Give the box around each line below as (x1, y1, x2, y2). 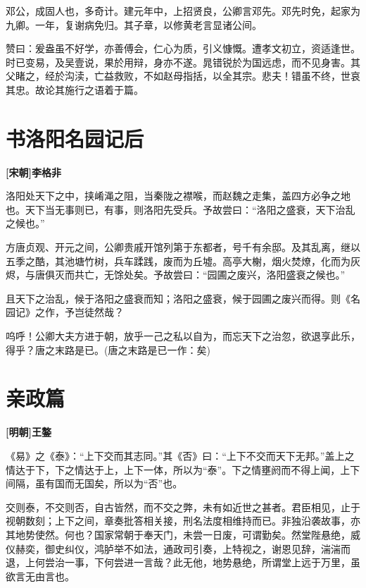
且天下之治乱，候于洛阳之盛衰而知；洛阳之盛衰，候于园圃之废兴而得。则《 (6, 290, 351, 305)
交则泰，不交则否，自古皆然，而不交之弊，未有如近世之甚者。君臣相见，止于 (6, 499, 360, 514)
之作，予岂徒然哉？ (34, 305, 124, 319)
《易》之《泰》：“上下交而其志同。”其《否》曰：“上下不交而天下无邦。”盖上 (6, 448, 345, 463)
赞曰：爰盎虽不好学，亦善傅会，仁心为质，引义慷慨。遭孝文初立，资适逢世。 (6, 41, 360, 56)
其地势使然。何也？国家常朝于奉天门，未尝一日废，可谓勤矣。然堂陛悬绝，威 (6, 527, 360, 541)
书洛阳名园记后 (6, 123, 144, 152)
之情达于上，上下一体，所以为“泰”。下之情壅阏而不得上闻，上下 (64, 462, 360, 477)
